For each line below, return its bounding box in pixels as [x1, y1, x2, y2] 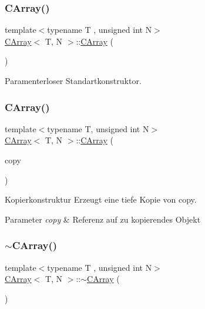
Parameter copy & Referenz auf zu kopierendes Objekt [5, 213, 201, 225]
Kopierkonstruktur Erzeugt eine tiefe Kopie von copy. [5, 193, 197, 206]
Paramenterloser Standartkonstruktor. [5, 75, 142, 86]
